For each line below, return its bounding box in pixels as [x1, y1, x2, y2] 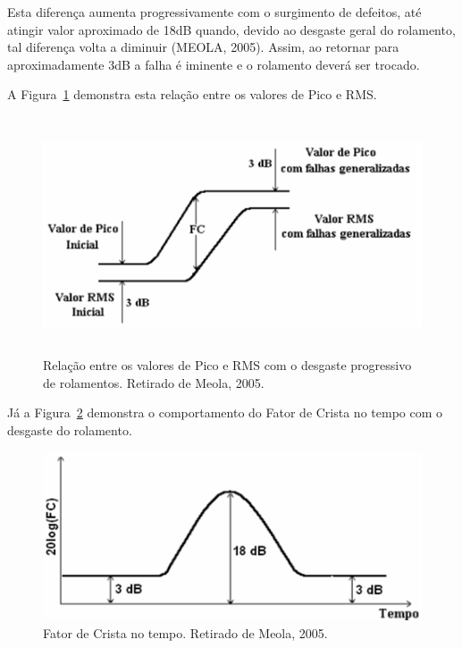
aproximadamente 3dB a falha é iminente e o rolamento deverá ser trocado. [7, 55, 420, 73]
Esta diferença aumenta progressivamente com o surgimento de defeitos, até [7, 3, 422, 21]
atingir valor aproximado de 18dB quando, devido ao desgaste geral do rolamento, [7, 20, 456, 38]
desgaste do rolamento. [7, 420, 132, 439]
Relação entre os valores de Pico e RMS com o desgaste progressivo [43, 356, 412, 374]
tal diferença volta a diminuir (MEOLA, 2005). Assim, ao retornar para [7, 38, 399, 56]
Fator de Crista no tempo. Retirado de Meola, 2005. [43, 624, 328, 643]
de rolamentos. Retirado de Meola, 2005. [43, 373, 265, 391]
